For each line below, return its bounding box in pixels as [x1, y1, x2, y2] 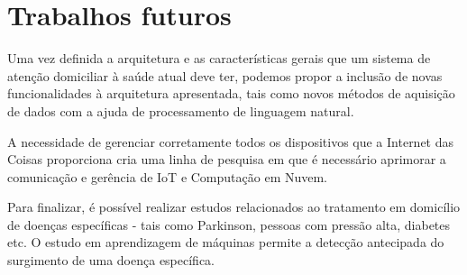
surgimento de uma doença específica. [7, 251, 215, 270]
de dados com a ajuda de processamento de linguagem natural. [7, 101, 354, 120]
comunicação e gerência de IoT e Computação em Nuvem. [7, 167, 328, 186]
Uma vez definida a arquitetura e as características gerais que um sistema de [7, 49, 431, 68]
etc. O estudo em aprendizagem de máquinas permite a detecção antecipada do [7, 233, 444, 252]
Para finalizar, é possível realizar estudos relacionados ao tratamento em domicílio [7, 197, 461, 216]
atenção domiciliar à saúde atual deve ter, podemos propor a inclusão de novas [7, 66, 443, 85]
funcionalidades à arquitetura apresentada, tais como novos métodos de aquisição [7, 84, 455, 103]
